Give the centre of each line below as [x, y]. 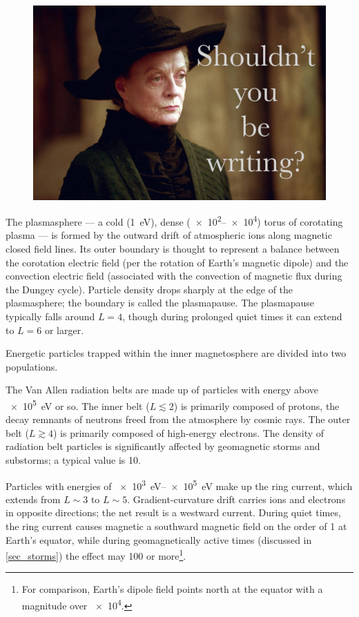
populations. [32, 366]
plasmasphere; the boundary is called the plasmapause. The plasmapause [160, 303]
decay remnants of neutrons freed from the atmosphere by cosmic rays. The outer [178, 419]
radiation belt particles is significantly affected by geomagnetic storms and [163, 446]
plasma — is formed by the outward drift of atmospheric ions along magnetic [169, 235]
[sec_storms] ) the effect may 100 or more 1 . [96, 555]
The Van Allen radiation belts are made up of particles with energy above [162, 390]
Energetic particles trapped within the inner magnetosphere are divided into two [176, 353]
